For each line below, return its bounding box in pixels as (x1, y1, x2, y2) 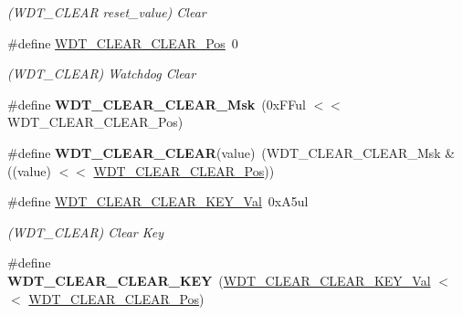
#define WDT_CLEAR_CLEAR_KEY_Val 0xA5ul (7, 192, 309, 211)
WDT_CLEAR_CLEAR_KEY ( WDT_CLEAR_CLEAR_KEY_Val (7, 270, 431, 289)
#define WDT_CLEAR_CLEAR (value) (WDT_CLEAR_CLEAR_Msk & (7, 142, 456, 162)
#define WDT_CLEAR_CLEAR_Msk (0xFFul (7, 94, 306, 113)
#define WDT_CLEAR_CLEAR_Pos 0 (7, 33, 238, 52)
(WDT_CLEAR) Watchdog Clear (7, 64, 196, 83)
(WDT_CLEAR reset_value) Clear (7, 3, 206, 21)
